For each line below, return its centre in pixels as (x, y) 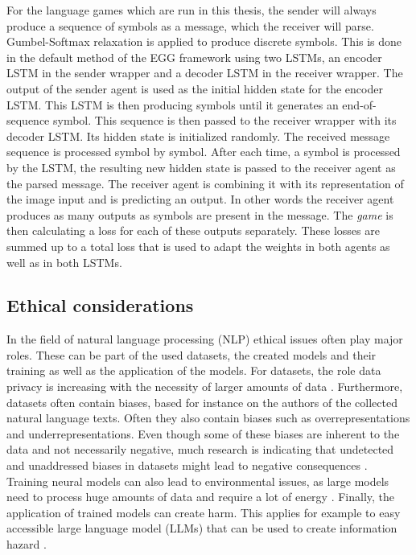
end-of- (359, 104)
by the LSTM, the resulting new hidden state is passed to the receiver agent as (201, 167)
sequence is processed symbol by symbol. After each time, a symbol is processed (204, 152)
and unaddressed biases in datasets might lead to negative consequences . (187, 465)
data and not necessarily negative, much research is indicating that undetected (200, 449)
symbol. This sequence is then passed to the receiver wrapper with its (225, 120)
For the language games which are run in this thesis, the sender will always (192, 10)
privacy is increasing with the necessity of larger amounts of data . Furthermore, (205, 386)
